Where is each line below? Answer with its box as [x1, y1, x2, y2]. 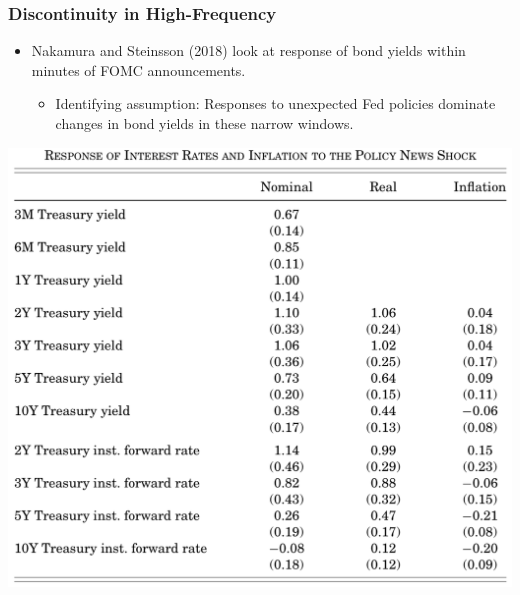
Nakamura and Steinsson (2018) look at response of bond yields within [31, 40, 466, 61]
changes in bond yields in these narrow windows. [55, 113, 354, 133]
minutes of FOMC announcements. [31, 59, 246, 80]
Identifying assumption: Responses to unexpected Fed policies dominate [55, 93, 496, 114]
